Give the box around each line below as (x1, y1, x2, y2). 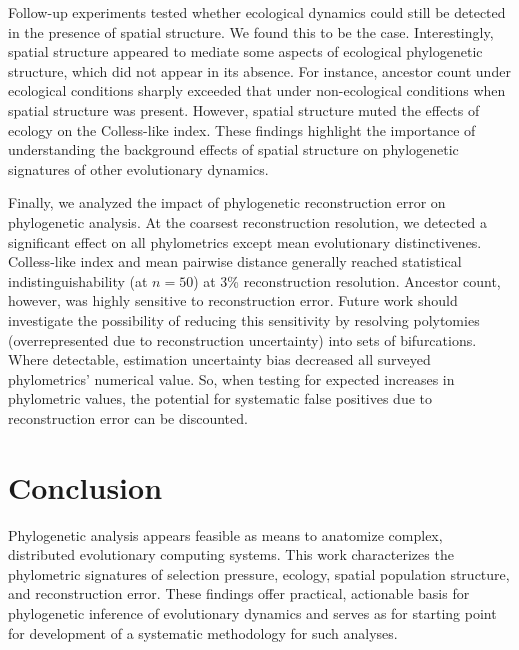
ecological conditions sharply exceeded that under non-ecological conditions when (8, 80, 506, 101)
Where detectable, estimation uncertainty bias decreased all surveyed (8, 349, 431, 370)
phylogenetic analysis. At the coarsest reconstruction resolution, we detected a (8, 211, 487, 232)
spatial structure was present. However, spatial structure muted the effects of (8, 99, 480, 120)
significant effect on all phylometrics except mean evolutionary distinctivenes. (8, 231, 482, 252)
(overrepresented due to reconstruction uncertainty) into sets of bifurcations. (8, 329, 477, 350)
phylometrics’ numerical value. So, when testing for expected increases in (8, 368, 455, 389)
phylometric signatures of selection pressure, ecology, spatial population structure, (8, 563, 510, 584)
